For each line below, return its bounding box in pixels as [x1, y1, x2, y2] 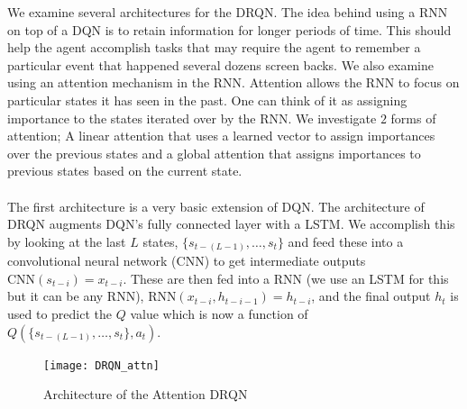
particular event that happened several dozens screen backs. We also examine [7, 55, 435, 74]
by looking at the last [7, 232, 126, 250]
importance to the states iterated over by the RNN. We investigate [7, 108, 377, 127]
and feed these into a [288, 232, 404, 250]
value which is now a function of [130, 304, 308, 323]
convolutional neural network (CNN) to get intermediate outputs [7, 251, 366, 270]
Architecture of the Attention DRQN [43, 385, 248, 404]
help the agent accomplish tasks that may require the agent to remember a [7, 38, 421, 57]
